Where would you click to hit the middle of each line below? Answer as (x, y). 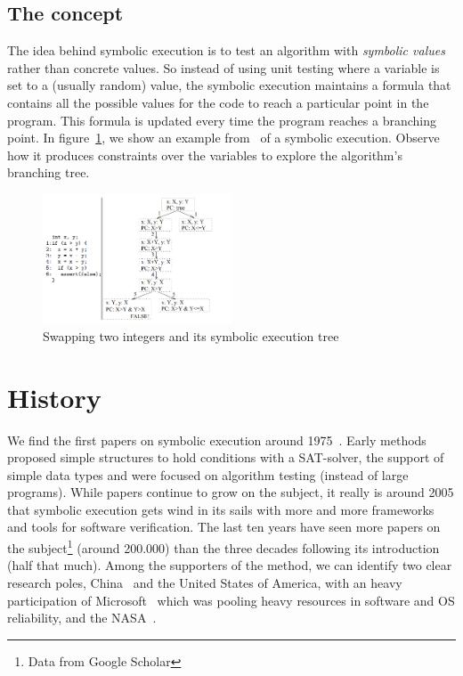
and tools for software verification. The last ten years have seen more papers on (224, 527)
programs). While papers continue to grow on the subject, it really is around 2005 (231, 492)
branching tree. (49, 172)
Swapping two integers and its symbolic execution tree (191, 335)
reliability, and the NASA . (82, 618)
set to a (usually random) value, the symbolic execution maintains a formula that (229, 85)
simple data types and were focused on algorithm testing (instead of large (208, 474)
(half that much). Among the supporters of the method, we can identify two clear (230, 565)
